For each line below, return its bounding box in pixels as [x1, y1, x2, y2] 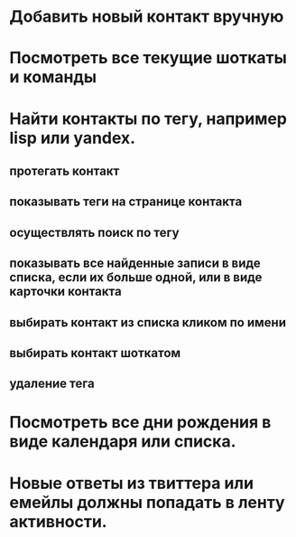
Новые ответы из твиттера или [9, 473, 254, 494]
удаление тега [9, 376, 95, 391]
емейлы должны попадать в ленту [9, 492, 285, 513]
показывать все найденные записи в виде [9, 256, 261, 271]
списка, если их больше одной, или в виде [9, 269, 263, 286]
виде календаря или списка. [9, 431, 236, 452]
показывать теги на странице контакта [9, 194, 243, 210]
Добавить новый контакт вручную [9, 6, 284, 27]
